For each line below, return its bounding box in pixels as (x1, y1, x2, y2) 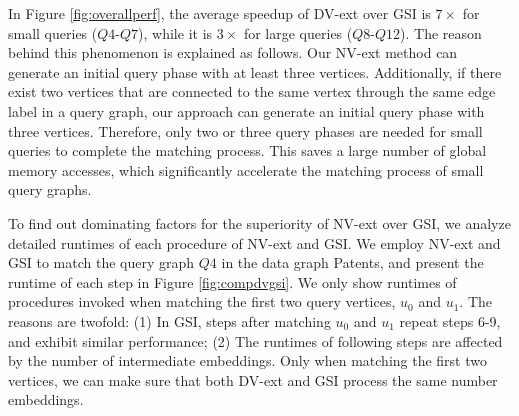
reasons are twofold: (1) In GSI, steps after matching (8, 310, 331, 331)
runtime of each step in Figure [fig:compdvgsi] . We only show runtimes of (8, 271, 457, 292)
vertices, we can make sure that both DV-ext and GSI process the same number (8, 369, 498, 390)
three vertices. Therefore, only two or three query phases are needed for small (8, 120, 483, 141)
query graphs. (8, 179, 92, 200)
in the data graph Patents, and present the (221, 252, 484, 273)
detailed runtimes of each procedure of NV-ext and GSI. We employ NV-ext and (8, 232, 501, 253)
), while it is (138, 22, 213, 43)
